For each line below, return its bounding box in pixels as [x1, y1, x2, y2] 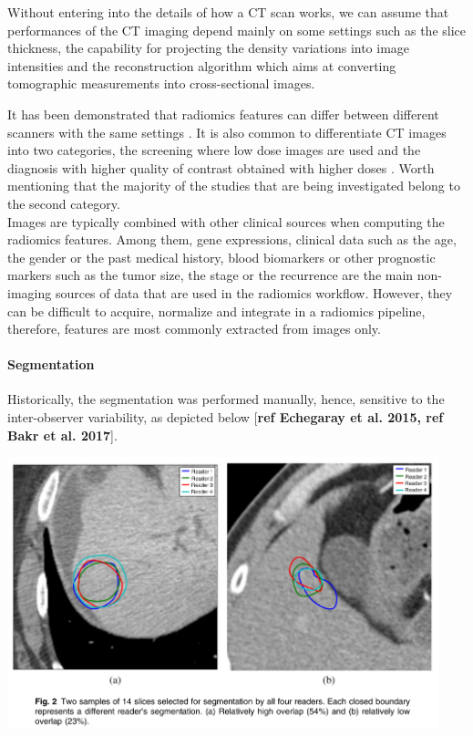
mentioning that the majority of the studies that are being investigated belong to [7, 176, 460, 195]
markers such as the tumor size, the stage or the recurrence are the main [7, 265, 414, 285]
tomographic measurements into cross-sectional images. [7, 74, 315, 93]
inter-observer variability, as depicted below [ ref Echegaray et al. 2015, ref [7, 408, 444, 427]
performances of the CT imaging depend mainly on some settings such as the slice [7, 20, 467, 39]
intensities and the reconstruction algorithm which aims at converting [7, 56, 396, 75]
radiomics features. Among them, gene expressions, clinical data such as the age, [7, 230, 457, 249]
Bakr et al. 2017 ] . [7, 425, 118, 444]
